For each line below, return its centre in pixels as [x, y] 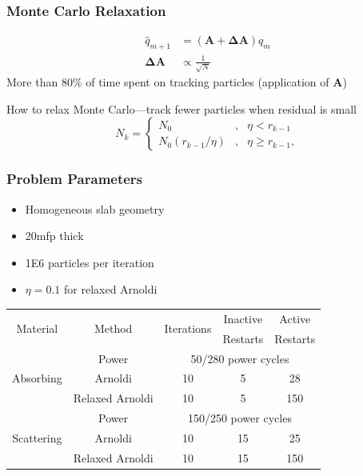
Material [37, 328]
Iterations [188, 328]
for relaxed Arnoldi [110, 289]
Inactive [243, 318]
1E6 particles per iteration [90, 262]
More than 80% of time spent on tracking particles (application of [168, 82]
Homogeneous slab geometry [95, 208]
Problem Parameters [75, 179]
